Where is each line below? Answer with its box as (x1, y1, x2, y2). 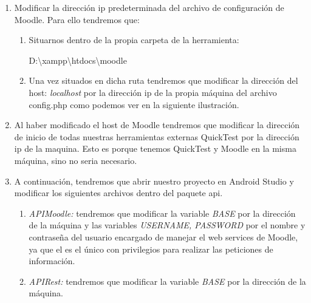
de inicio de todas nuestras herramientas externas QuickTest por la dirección (14, 130, 299, 143)
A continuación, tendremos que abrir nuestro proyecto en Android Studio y (14, 174, 294, 187)
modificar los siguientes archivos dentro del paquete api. (14, 186, 223, 199)
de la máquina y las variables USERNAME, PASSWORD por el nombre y (29, 219, 306, 231)
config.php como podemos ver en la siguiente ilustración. (29, 98, 239, 111)
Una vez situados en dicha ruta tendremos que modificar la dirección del (29, 74, 298, 87)
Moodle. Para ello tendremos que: (14, 13, 140, 26)
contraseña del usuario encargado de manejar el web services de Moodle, (29, 230, 298, 243)
